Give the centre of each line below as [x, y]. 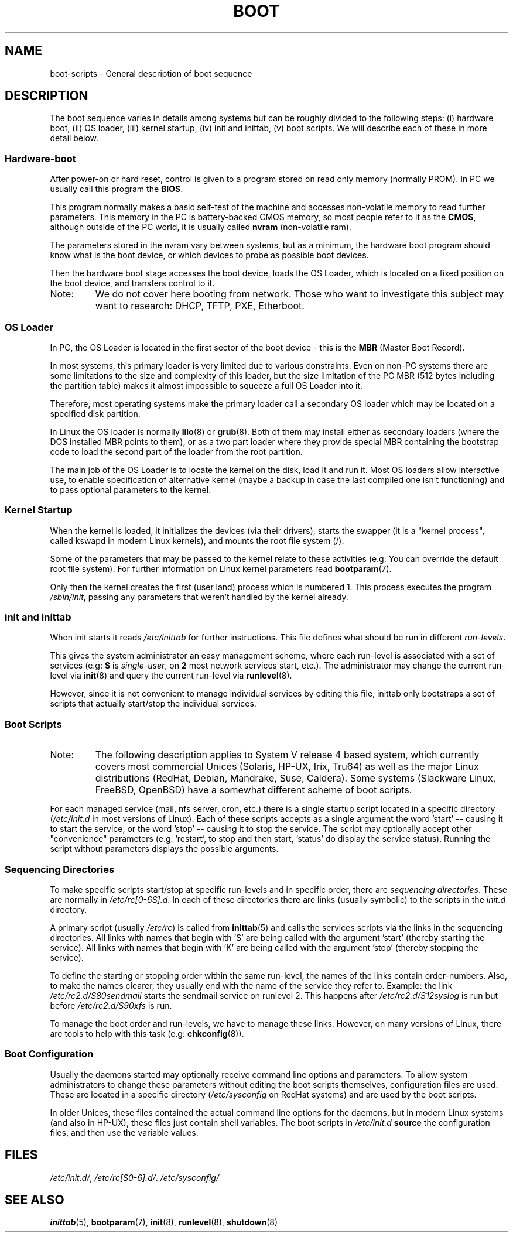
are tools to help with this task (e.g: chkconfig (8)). [147, 1033]
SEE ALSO [35, 1200]
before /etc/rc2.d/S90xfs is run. [111, 1005]
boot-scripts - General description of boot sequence [151, 73]
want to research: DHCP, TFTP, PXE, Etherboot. [200, 306]
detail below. [74, 138]
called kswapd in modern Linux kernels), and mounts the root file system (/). [197, 540]
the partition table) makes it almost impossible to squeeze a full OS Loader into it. [206, 385]
